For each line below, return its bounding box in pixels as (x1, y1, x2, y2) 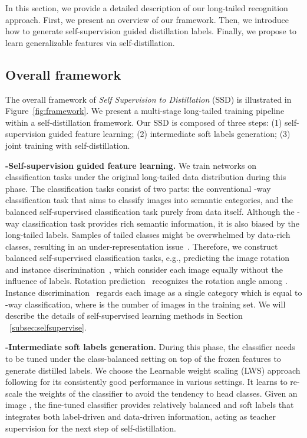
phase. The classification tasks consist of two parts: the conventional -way (5, 182, 271, 194)
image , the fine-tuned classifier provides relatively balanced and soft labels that (5, 398, 294, 411)
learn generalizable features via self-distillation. (5, 36, 175, 48)
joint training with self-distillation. (5, 139, 130, 151)
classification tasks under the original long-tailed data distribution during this (5, 171, 286, 183)
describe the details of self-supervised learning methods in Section (5, 309, 243, 322)
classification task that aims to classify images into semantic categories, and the (5, 194, 293, 206)
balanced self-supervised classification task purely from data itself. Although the (5, 205, 295, 217)
